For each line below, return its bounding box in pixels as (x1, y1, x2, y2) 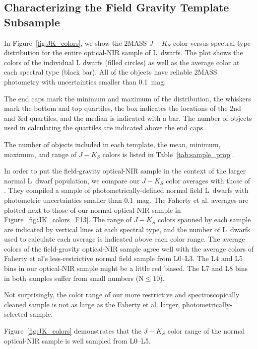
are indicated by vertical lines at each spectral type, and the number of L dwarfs (4, 224, 250, 234)
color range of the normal (167, 326, 245, 336)
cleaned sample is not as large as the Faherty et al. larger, (4, 299, 180, 309)
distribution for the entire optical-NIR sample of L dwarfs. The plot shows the (4, 47, 243, 58)
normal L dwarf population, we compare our (4, 175, 140, 185)
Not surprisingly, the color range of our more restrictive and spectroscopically (4, 289, 240, 300)
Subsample (4, 14, 60, 29)
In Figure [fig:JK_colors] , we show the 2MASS (4, 37, 147, 48)
